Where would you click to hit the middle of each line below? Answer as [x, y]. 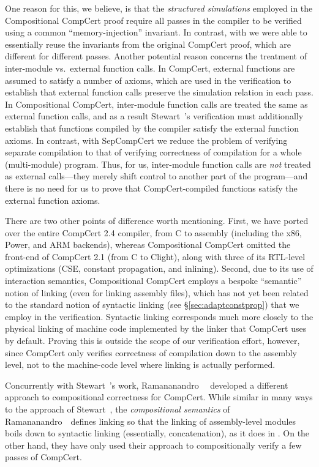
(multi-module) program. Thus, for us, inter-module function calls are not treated [158, 164]
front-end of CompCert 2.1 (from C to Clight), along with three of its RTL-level [155, 256]
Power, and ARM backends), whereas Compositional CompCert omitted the [148, 245]
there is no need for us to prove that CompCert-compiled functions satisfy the [151, 188]
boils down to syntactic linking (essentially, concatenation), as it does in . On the [157, 433]
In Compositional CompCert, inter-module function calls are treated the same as [156, 104]
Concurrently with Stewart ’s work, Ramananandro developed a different [147, 385]
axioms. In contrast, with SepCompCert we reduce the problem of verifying [146, 140]
